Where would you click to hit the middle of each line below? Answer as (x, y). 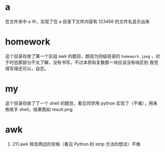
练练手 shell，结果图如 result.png (39, 109)
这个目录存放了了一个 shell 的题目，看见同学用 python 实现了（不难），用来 (81, 103)
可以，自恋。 (35, 68)
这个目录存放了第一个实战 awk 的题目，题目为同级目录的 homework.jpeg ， (81, 56)
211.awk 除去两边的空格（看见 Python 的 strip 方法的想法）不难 (76, 144)
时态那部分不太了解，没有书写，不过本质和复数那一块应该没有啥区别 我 (82, 62)
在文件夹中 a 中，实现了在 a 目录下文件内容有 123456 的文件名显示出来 (78, 21)
